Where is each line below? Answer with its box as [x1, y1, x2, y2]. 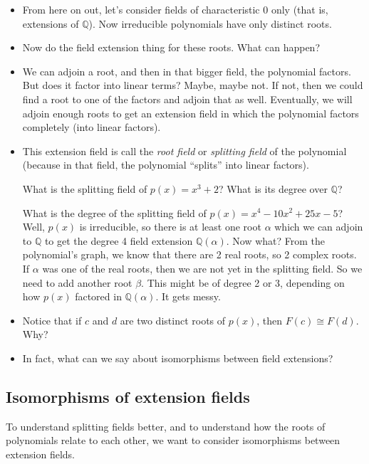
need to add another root [22, 275, 132, 290]
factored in [75, 289, 122, 304]
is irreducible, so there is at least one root [79, 219, 261, 234]
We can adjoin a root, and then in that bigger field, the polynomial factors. [22, 63, 351, 78]
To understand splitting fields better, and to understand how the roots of [6, 418, 326, 433]
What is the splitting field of [22, 181, 147, 196]
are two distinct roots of [120, 312, 226, 327]
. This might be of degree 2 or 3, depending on [141, 275, 345, 290]
